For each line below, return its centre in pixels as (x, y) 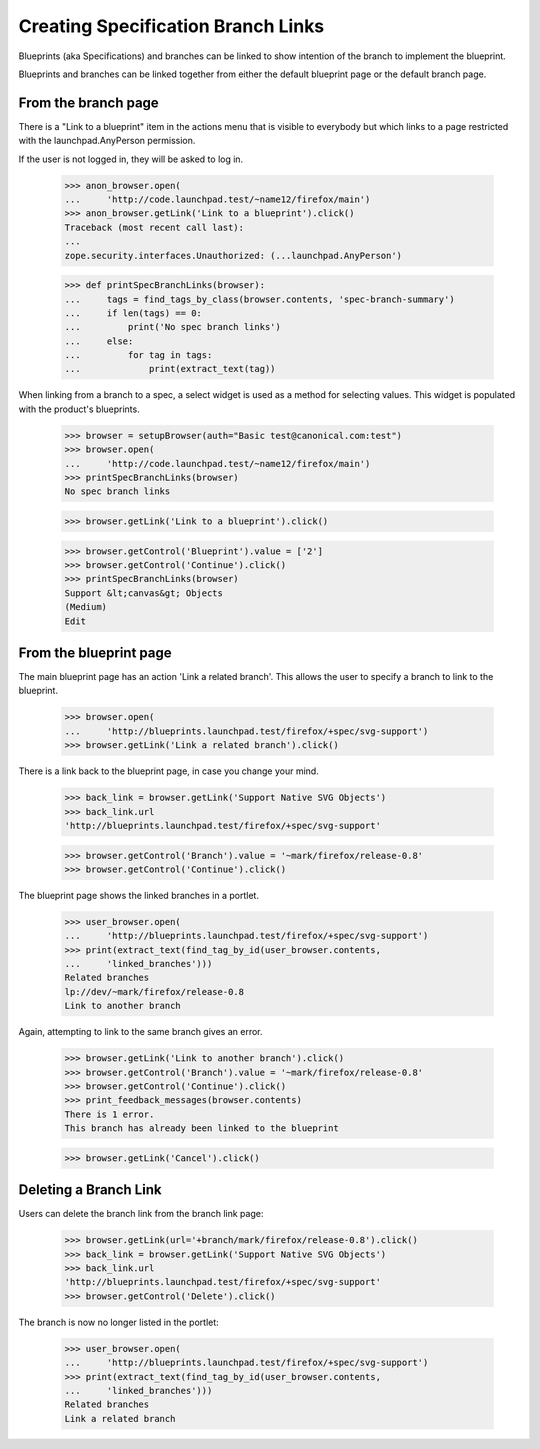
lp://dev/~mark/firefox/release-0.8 (154, 991)
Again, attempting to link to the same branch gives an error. (141, 1032)
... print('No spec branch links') (173, 327)
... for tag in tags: (138, 355)
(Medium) (86, 607)
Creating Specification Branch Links (171, 26)
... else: (99, 341)
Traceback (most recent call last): (154, 227)
